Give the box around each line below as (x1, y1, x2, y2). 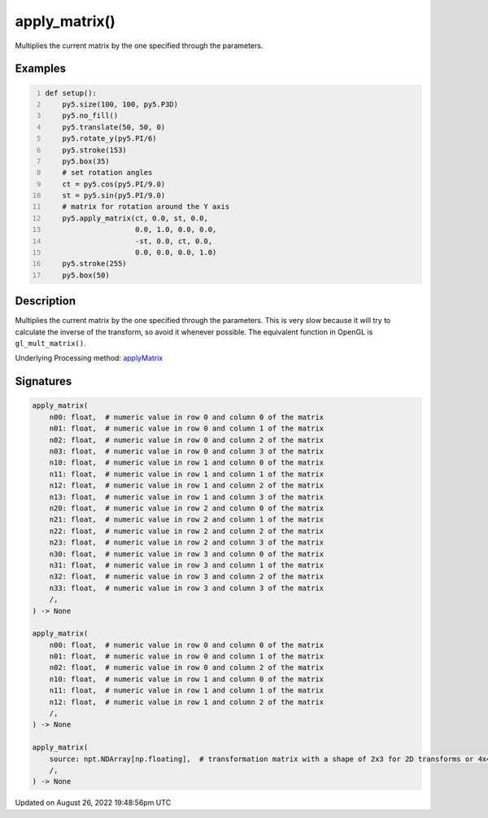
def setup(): (45, 88, 98, 98)
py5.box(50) (62, 270, 110, 280)
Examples (15, 62, 67, 76)
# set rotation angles (62, 168, 153, 177)
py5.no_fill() (62, 111, 119, 120)
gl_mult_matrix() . (15, 339, 86, 348)
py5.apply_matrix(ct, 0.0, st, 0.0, (62, 213, 209, 223)
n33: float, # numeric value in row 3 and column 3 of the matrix (49, 583, 325, 593)
